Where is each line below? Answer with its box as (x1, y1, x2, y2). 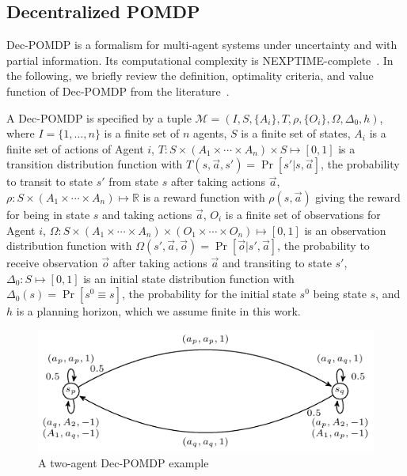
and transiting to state (222, 255, 332, 271)
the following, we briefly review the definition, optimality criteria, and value (6, 67, 374, 84)
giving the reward (315, 188, 401, 205)
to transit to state (6, 173, 93, 190)
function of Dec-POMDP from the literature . (6, 82, 230, 99)
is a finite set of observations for (225, 206, 381, 222)
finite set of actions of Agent (6, 140, 144, 157)
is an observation (304, 221, 386, 238)
